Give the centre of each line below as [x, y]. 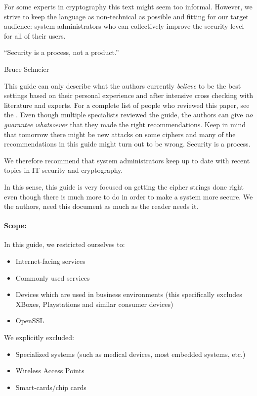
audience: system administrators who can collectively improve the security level [124, 26]
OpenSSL [30, 321]
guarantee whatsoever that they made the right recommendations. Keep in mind [125, 124]
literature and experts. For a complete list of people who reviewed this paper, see [127, 105]
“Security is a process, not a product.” [62, 52]
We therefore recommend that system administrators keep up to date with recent [127, 160]
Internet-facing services [50, 261]
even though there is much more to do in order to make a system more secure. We [128, 196]
